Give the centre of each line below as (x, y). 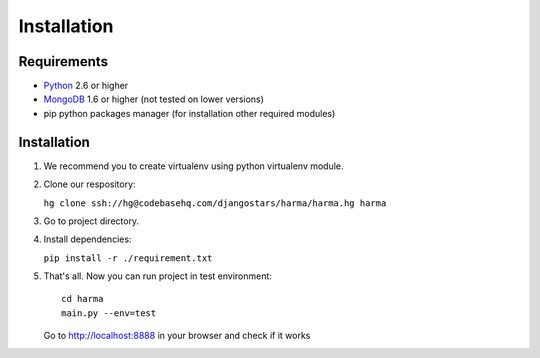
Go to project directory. (91, 221)
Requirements (63, 61)
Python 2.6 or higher (86, 86)
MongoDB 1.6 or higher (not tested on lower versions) (154, 99)
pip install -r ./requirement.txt (128, 258)
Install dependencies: (87, 239)
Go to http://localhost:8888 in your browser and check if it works (177, 336)
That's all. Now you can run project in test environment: (157, 276)
